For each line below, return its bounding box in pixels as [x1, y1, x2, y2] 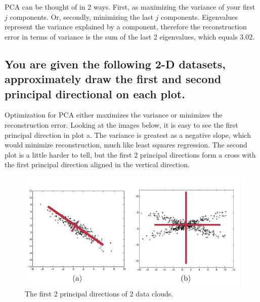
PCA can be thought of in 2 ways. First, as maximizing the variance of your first [5, 2, 255, 12]
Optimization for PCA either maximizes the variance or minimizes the [5, 109, 223, 120]
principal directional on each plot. [5, 86, 185, 101]
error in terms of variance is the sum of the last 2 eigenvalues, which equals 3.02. [5, 31, 255, 42]
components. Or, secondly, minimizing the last [10, 11, 153, 22]
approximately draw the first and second [5, 71, 222, 87]
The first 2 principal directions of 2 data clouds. [25, 288, 174, 299]
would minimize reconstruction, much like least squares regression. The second [5, 139, 247, 150]
